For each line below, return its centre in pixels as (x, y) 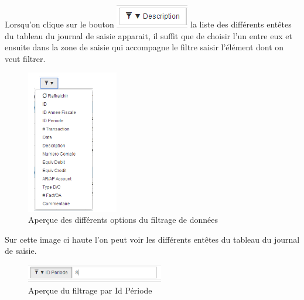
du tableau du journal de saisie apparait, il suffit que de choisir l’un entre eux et (148, 35)
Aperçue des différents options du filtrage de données (123, 220)
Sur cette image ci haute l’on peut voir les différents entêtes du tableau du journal (152, 239)
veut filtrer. (25, 58)
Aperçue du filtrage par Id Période (90, 290)
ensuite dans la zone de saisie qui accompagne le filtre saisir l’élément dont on (144, 47)
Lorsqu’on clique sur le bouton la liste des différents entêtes (148, 24)
